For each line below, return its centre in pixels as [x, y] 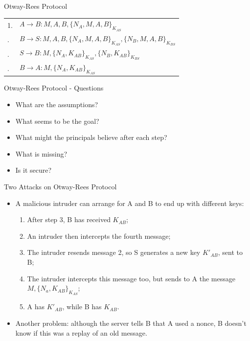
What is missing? [41, 153]
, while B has [82, 307]
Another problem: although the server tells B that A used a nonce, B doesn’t [131, 323]
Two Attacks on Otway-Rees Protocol [60, 186]
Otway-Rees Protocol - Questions [54, 88]
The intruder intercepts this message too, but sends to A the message [131, 278]
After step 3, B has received [69, 219]
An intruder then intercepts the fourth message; [99, 236]
